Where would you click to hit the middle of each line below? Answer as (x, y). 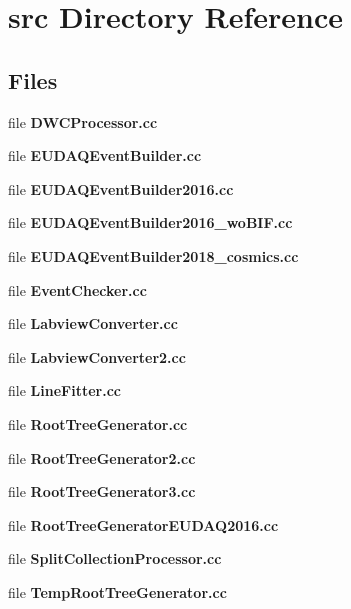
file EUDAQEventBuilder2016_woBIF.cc (150, 222)
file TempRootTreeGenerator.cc (117, 591)
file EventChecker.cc (77, 289)
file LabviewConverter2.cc (97, 356)
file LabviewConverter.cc (93, 323)
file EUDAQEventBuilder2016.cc (121, 188)
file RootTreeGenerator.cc (98, 423)
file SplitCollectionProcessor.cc (115, 558)
